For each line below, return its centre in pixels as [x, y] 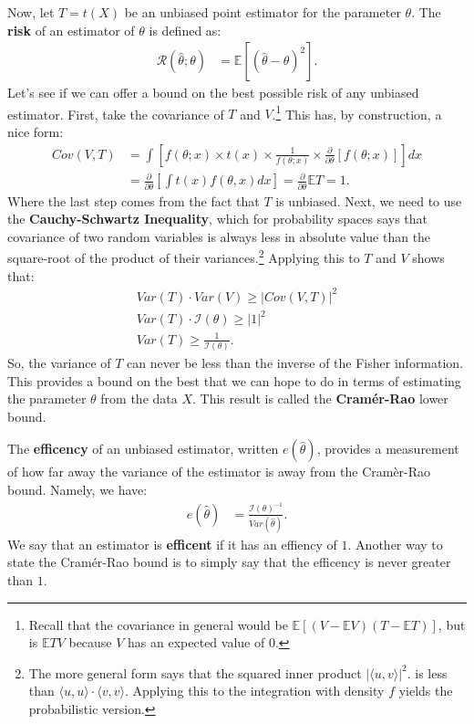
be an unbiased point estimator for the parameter [263, 12]
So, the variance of [59, 363]
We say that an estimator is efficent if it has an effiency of [172, 544]
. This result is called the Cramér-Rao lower [320, 399]
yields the [426, 691]
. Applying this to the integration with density [254, 691]
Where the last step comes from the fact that [134, 200]
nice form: [36, 132]
